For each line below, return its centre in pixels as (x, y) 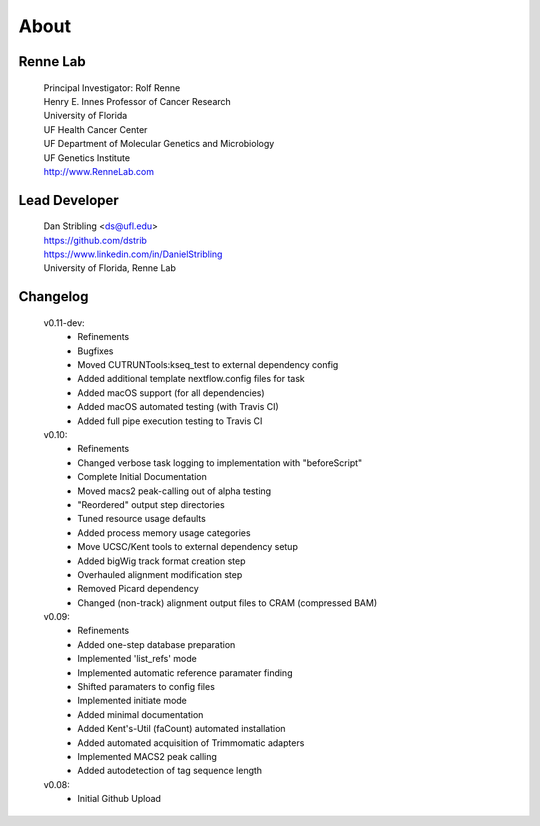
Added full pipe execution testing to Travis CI (170, 421)
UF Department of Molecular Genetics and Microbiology (159, 144)
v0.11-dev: (64, 322)
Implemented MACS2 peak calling (147, 756)
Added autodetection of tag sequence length (170, 771)
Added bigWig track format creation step (161, 561)
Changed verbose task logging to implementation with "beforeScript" (220, 462)
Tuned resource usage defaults (142, 519)
